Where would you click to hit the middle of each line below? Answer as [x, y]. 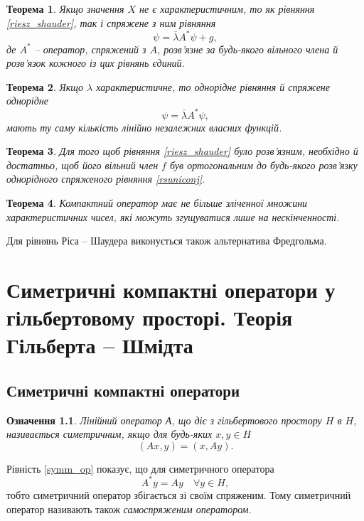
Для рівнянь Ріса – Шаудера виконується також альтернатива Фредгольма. [167, 241]
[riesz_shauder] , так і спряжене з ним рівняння [111, 22]
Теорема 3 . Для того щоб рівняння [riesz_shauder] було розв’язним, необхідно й [182, 151]
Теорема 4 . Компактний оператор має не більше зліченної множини [157, 202]
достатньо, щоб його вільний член [82, 165]
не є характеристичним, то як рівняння [227, 9]
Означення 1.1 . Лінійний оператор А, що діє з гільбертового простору [164, 420]
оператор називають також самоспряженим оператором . [129, 509]
